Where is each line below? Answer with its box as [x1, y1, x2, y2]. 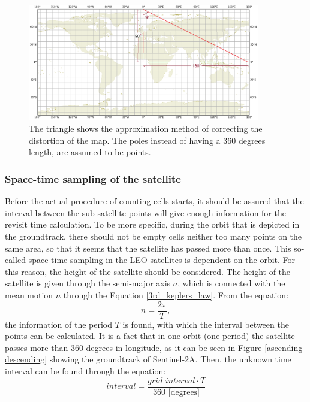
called [5, 253, 26, 266]
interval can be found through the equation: [5, 365, 166, 377]
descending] [5, 353, 47, 365]
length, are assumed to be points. [29, 146, 151, 158]
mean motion [5, 289, 53, 301]
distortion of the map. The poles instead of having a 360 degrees [29, 134, 266, 146]
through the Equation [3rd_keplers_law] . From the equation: [63, 289, 289, 301]
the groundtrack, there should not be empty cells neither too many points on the [5, 230, 302, 243]
